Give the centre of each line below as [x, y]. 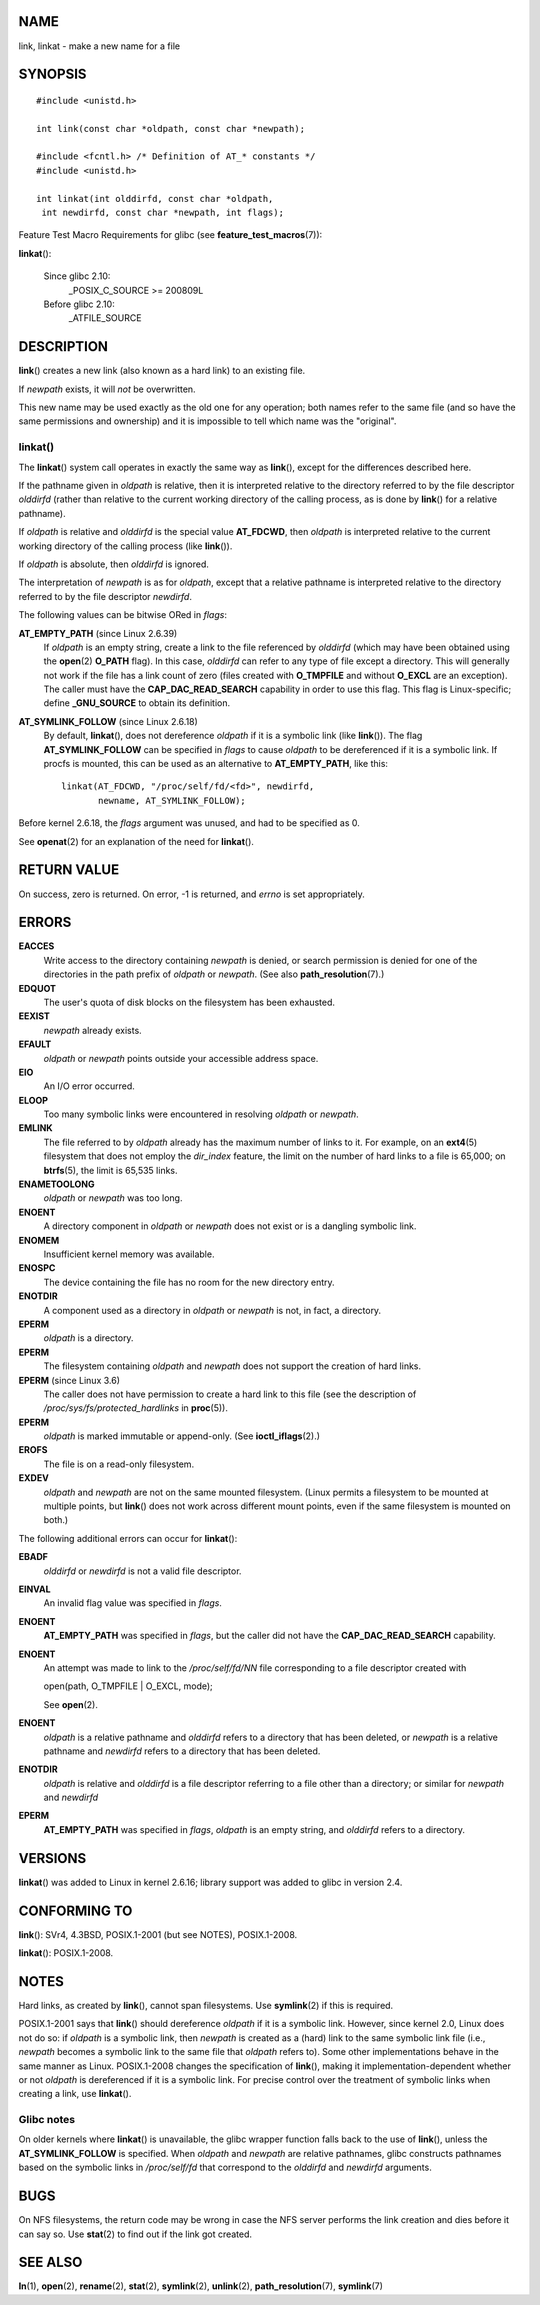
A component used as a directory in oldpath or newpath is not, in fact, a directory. [212, 1310]
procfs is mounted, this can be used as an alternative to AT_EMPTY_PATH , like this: [216, 764]
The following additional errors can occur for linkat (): [128, 1538]
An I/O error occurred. [89, 1086]
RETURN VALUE [69, 870]
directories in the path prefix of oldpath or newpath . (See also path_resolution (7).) [214, 974]
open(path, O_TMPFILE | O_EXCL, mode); [128, 1686]
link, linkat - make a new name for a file [99, 46]
